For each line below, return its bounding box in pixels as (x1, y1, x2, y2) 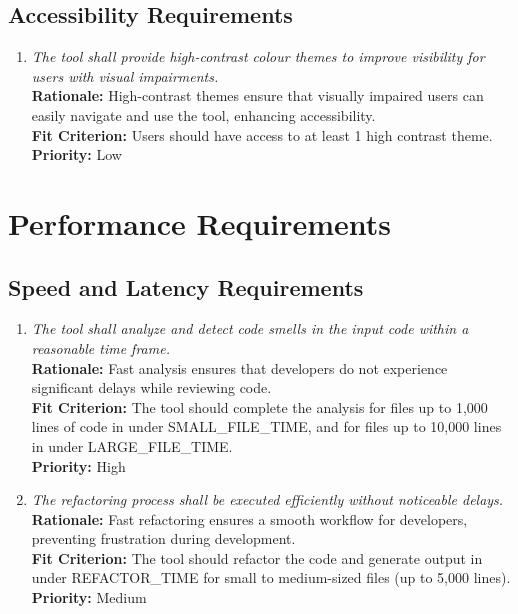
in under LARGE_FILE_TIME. (31, 435, 233, 456)
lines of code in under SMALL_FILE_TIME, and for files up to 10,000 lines (31, 416, 502, 437)
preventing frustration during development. (31, 528, 296, 549)
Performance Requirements (8, 202, 392, 243)
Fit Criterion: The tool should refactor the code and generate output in (31, 547, 483, 568)
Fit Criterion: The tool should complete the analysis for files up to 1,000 (31, 396, 488, 417)
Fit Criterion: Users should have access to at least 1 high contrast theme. (31, 124, 493, 145)
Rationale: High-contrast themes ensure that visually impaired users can (31, 85, 484, 106)
